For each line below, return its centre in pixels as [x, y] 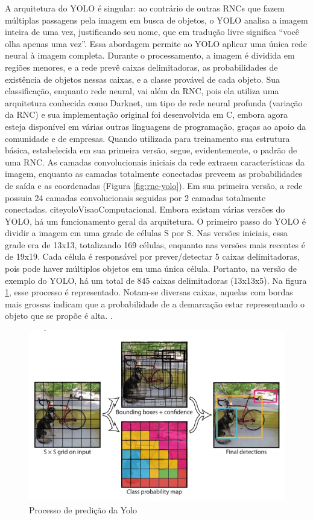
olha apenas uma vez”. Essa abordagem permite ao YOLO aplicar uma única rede [156, 43]
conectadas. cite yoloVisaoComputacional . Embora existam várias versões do [145, 209]
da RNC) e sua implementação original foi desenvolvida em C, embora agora [147, 114]
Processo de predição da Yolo [83, 509]
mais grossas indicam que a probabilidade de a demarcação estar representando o [155, 303]
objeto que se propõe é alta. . [59, 316]
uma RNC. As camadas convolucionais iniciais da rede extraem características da [155, 162]
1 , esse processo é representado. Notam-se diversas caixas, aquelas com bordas [149, 292]
